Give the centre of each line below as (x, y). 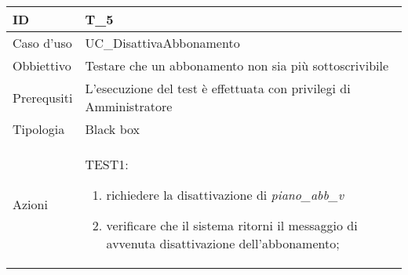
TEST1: (107, 164)
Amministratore (129, 106)
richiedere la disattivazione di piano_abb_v (225, 195)
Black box (112, 129)
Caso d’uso (42, 43)
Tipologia (39, 129)
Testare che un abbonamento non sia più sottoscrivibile (237, 65)
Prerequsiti (43, 97)
